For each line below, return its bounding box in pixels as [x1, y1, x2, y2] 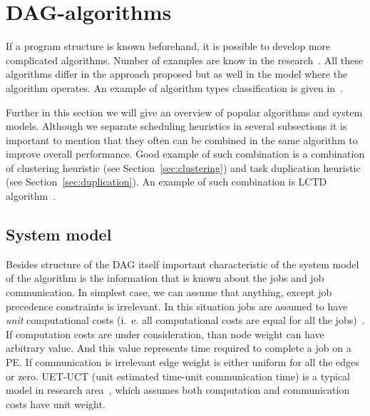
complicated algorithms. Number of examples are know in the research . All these [6, 52, 363, 67]
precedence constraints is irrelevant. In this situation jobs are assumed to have [6, 298, 348, 313]
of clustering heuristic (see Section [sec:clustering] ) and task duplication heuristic [6, 160, 361, 175]
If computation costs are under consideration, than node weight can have [6, 326, 324, 341]
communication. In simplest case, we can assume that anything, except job [6, 285, 332, 300]
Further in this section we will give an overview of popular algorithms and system [6, 104, 363, 119]
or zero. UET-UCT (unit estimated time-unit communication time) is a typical [6, 368, 350, 383]
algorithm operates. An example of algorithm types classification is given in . [6, 80, 344, 95]
